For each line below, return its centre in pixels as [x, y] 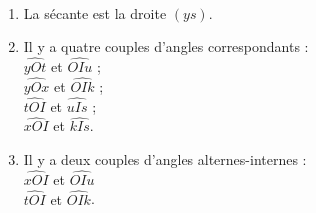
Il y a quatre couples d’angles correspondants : [166, 46]
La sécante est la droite [95, 12]
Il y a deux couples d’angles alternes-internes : [165, 159]
